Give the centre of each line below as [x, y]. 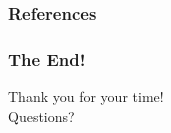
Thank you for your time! [86, 96]
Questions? [41, 115]
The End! [47, 58]
